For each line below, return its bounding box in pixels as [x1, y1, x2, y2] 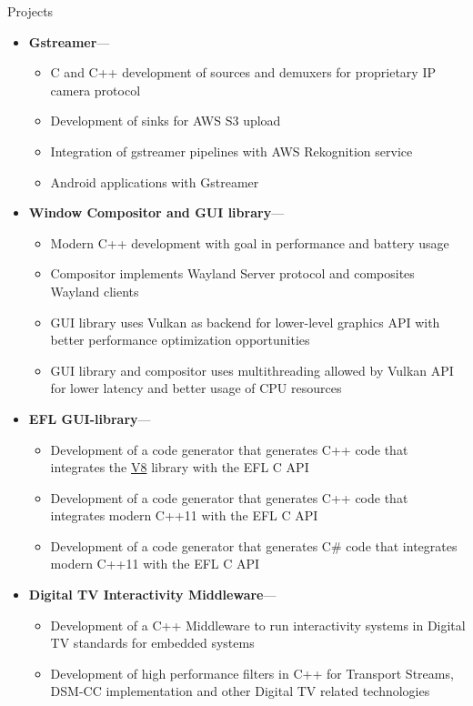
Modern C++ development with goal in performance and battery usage [50, 233, 449, 252]
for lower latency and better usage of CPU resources [50, 378, 342, 398]
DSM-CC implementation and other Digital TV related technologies [50, 681, 430, 701]
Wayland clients [50, 281, 139, 300]
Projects [7, 2, 54, 20]
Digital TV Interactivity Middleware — [28, 585, 277, 604]
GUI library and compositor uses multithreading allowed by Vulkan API [50, 360, 454, 379]
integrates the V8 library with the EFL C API [50, 458, 309, 477]
